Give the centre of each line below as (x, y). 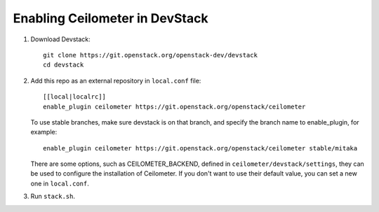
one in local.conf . (60, 183)
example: (44, 132)
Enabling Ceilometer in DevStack (111, 18)
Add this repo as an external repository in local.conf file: (116, 80)
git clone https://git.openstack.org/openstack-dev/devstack (150, 55)
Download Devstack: (60, 39)
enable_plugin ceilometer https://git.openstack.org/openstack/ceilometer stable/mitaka (200, 148)
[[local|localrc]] (75, 97)
